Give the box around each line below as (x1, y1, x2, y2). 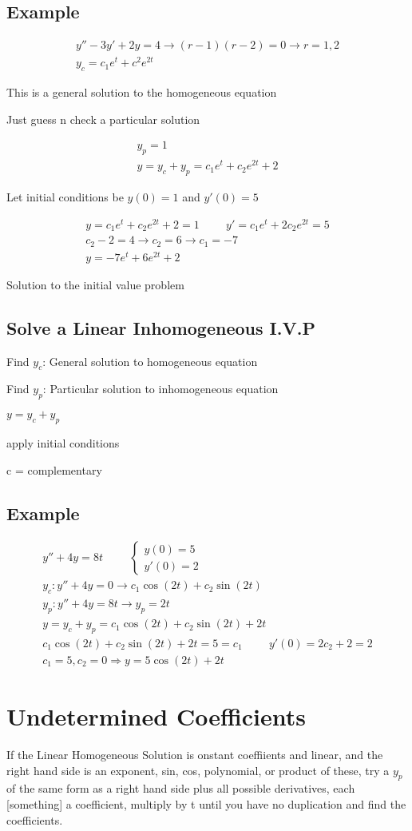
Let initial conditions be (6, 189, 124, 205)
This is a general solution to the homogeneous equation (6, 84, 277, 101)
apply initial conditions (6, 435, 120, 451)
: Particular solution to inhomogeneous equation (42, 380, 279, 397)
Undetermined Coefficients (6, 700, 306, 733)
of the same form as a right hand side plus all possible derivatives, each (6, 780, 355, 797)
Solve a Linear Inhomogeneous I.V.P (6, 315, 315, 340)
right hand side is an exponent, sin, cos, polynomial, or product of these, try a (6, 761, 390, 778)
